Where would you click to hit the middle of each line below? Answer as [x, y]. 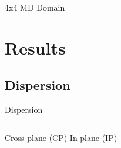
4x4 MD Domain [35, 7]
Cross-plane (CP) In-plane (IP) [61, 137]
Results [35, 47]
